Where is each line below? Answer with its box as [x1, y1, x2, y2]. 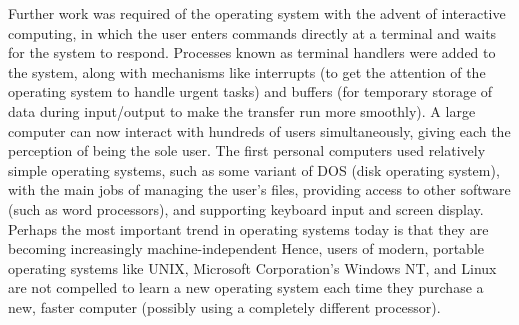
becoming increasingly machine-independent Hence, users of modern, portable [8, 238, 485, 259]
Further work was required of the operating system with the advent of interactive [8, 3, 506, 23]
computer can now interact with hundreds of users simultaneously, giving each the [8, 120, 511, 141]
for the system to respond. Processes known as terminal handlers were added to [8, 42, 496, 63]
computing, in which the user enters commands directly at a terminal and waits [8, 22, 497, 43]
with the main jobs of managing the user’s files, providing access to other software [8, 179, 511, 200]
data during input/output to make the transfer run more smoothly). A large [8, 100, 476, 121]
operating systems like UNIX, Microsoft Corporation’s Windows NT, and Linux [8, 257, 497, 278]
